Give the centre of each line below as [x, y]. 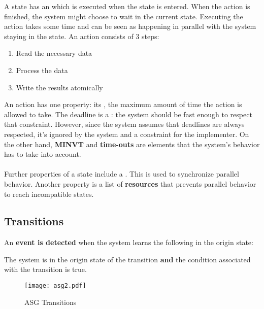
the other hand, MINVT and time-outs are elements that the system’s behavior [132, 144]
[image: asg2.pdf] [55, 286]
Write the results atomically [59, 87]
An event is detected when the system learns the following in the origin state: [129, 242]
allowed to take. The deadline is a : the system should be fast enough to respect [128, 114]
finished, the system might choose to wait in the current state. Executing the [124, 16]
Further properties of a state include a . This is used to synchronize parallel [122, 174]
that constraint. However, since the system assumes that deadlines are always [124, 124]
